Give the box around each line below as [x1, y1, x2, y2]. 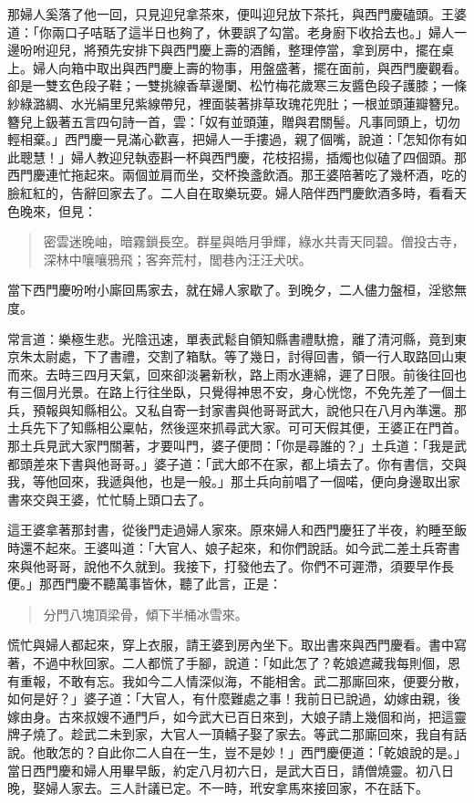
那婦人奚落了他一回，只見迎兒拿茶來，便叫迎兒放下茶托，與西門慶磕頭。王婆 [7, 5, 467, 23]
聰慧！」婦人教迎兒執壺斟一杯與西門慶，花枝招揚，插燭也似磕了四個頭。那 [19, 147, 467, 166]
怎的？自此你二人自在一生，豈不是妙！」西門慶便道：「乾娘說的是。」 [57, 742, 467, 761]
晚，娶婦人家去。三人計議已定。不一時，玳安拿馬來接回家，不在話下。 [7, 778, 428, 798]
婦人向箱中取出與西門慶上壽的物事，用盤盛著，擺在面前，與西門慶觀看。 [32, 57, 467, 77]
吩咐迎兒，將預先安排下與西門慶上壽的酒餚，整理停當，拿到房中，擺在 [19, 40, 441, 59]
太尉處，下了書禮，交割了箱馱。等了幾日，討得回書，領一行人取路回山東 [32, 347, 467, 366]
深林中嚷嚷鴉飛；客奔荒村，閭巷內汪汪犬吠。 [43, 249, 312, 268]
